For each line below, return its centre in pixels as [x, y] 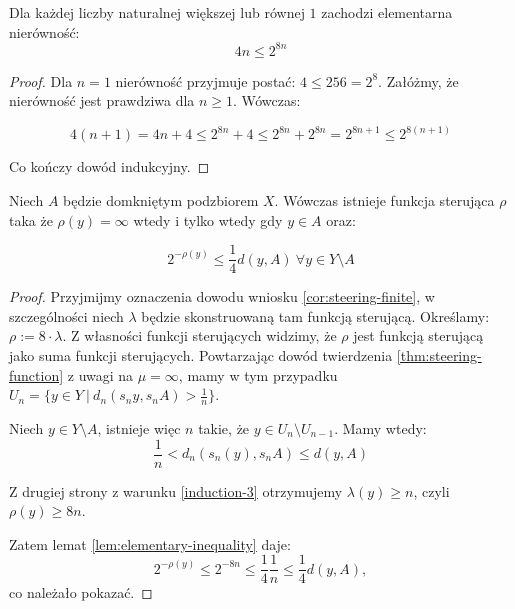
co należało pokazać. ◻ [81, 592]
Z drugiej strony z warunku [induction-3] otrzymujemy [176, 490]
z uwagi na [100, 374]
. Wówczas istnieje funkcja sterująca [384, 199]
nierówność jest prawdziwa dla [102, 100]
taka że [31, 219]
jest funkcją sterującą [418, 335]
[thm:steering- [439, 354]
